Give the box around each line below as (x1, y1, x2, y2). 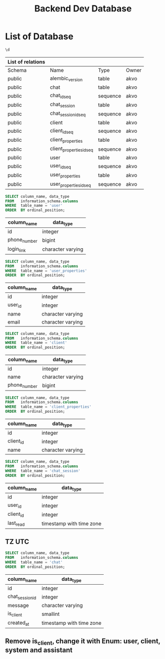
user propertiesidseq (50, 180, 91, 188)
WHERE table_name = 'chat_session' (5, 469, 81, 474)
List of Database (5, 31, 74, 42)
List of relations (7, 58, 45, 65)
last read (7, 520, 25, 528)
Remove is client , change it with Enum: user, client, (5, 637, 161, 647)
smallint (41, 610, 60, 617)
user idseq (50, 162, 71, 170)
